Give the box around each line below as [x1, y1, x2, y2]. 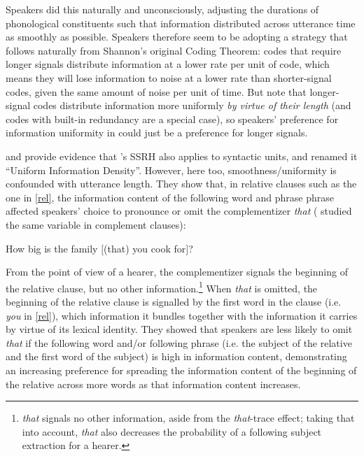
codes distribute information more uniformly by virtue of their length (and [33, 98, 351, 113]
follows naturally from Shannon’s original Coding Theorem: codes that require [6, 43, 342, 57]
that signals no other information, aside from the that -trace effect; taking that [22, 411, 355, 425]
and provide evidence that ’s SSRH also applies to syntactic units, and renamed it [6, 148, 358, 163]
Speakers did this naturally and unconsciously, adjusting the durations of [6, 2, 319, 16]
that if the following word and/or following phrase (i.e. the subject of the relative [6, 335, 352, 350]
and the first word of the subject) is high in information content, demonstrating [6, 349, 347, 364]
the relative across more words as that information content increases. [6, 376, 301, 391]
